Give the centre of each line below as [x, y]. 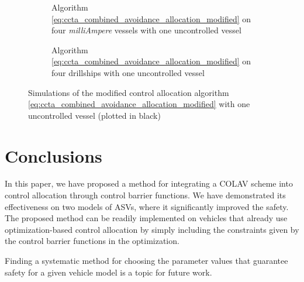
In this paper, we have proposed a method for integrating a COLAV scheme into [149, 183]
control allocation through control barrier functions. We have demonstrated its [145, 195]
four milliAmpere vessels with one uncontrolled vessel [146, 30]
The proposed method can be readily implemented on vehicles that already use [146, 218]
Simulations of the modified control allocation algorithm [129, 92]
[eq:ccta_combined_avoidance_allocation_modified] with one [139, 104]
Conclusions [53, 155]
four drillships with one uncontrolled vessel [128, 72]
